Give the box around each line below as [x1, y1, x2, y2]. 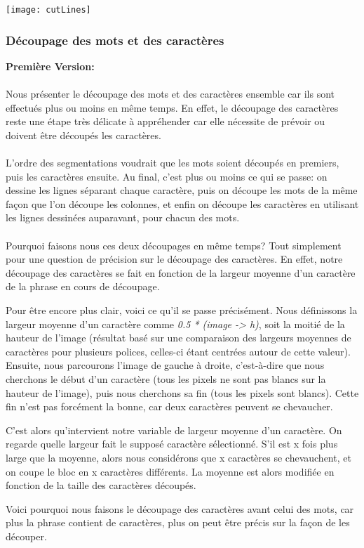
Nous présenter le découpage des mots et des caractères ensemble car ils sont [6, 86, 335, 101]
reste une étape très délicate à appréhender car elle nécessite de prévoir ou [6, 114, 325, 129]
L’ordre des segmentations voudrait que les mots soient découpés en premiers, [6, 155, 339, 170]
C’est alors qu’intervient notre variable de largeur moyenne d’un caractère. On [6, 422, 342, 437]
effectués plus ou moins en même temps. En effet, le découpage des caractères [6, 100, 339, 115]
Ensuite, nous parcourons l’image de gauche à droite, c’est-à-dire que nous [6, 358, 325, 372]
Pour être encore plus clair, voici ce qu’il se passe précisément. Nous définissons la [6, 302, 358, 317]
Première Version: [6, 58, 95, 73]
